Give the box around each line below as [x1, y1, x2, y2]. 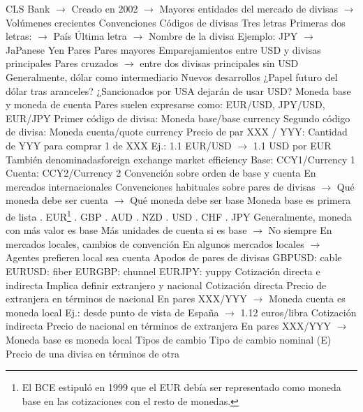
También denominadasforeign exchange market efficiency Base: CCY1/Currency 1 [6, 152, 355, 166]
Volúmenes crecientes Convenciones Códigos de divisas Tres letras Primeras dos [6, 15, 346, 29]
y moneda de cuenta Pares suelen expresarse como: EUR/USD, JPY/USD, [6, 97, 325, 112]
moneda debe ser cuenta [6, 193, 109, 207]
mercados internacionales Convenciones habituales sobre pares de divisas [6, 179, 316, 193]
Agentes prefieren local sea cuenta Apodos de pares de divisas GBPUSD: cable [6, 250, 342, 265]
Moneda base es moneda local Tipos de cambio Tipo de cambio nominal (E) [6, 332, 332, 346]
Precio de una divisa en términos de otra [6, 346, 179, 360]
